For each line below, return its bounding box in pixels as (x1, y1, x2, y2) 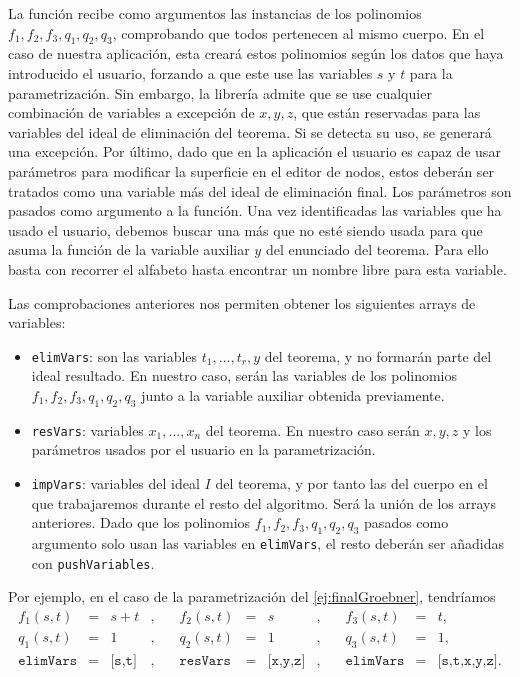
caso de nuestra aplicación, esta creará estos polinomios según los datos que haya (8, 43, 504, 64)
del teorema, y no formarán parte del (264, 345, 492, 366)
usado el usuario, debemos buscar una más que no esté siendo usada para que (8, 219, 483, 240)
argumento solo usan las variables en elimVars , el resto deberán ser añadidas (31, 533, 504, 554)
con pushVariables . (31, 552, 155, 573)
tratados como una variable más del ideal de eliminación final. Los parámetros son (8, 180, 512, 201)
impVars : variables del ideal (31, 473, 200, 493)
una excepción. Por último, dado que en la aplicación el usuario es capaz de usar (8, 141, 501, 162)
